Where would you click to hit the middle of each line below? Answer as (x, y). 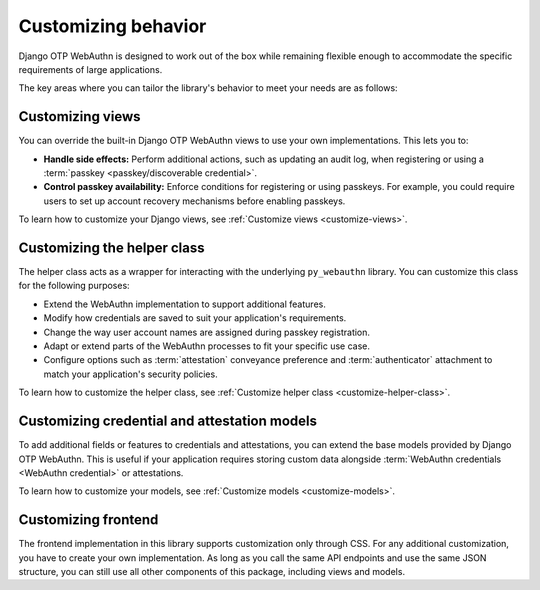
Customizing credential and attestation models (168, 421)
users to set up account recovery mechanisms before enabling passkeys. (194, 201)
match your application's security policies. (131, 374)
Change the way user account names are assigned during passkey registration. (206, 332)
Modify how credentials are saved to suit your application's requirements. (195, 318)
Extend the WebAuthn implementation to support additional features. (185, 304)
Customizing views (79, 116)
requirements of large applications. (90, 69)
